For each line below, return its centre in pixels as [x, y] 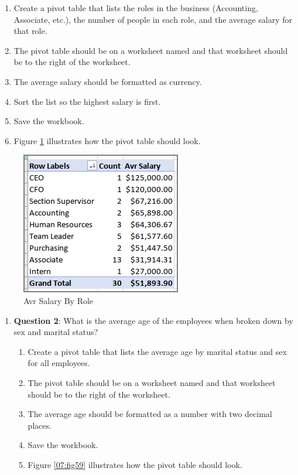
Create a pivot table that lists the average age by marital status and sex [157, 351]
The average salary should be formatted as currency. [108, 81]
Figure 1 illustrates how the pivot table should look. [107, 140]
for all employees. [59, 363]
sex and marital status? [56, 332]
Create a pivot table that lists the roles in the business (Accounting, [136, 8]
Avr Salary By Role [59, 300]
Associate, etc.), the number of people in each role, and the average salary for [153, 19]
